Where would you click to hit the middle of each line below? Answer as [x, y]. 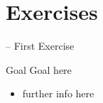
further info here [58, 93]
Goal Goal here [39, 69]
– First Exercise [40, 46]
